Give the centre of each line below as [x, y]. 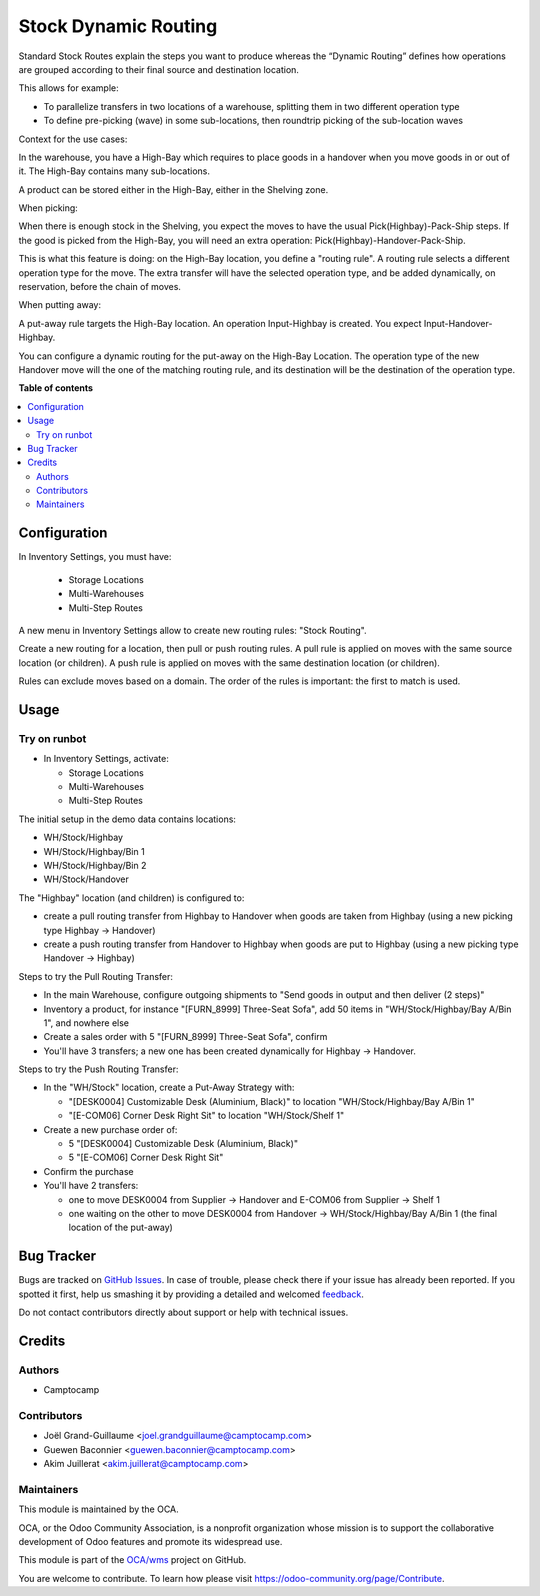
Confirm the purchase [88, 1171]
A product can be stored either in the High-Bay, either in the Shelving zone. [173, 189]
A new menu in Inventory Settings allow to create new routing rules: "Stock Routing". [192, 630]
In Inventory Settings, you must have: [95, 557]
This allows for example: [68, 88]
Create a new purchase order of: [110, 1129]
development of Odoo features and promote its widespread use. [150, 1542]
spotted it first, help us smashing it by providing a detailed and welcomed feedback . [191, 1294]
